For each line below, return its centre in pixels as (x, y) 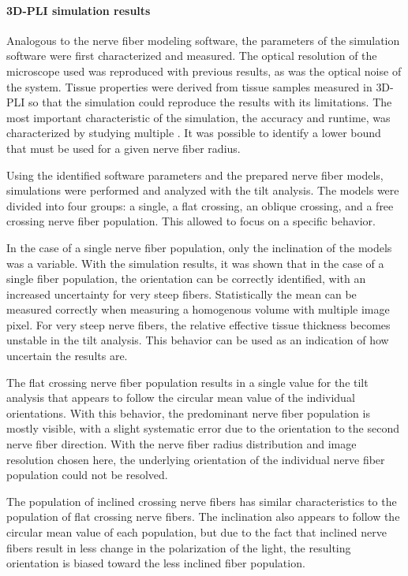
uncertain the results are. (67, 356)
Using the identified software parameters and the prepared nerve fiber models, (195, 175)
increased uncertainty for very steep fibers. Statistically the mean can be (182, 294)
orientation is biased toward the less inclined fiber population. (156, 563)
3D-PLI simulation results (79, 10)
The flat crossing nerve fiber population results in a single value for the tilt (187, 382)
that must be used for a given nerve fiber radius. (124, 148)
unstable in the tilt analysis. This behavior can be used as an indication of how (198, 340)
